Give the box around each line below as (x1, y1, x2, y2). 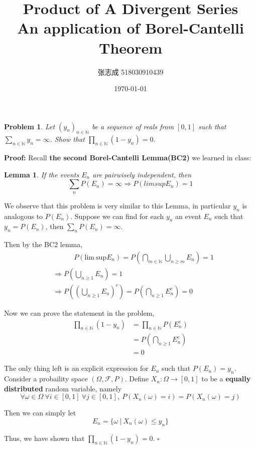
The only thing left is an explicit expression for (4, 363, 149, 373)
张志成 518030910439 (97, 66, 164, 77)
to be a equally (201, 373, 251, 384)
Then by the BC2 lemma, (4, 239, 83, 250)
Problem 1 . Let (4, 121, 55, 131)
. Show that (50, 134, 85, 144)
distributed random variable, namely (4, 383, 122, 393)
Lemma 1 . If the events (4, 169, 79, 179)
